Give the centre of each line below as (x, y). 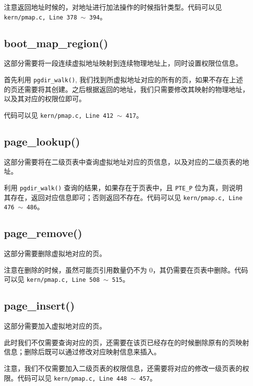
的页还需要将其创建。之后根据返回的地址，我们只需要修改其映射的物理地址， (126, 89)
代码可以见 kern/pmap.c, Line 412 (59, 115)
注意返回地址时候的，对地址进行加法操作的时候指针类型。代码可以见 (113, 7)
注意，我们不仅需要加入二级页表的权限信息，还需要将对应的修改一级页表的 (123, 368)
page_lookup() (42, 141)
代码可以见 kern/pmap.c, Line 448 (72, 377)
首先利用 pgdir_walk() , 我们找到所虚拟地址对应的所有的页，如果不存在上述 (124, 80)
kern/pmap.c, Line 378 (41, 17)
